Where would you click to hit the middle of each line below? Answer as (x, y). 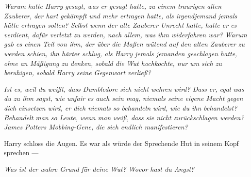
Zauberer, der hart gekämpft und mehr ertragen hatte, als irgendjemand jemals (121, 15)
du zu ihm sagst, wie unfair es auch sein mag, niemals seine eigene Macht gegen (124, 98)
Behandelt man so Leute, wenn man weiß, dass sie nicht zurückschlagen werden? (124, 117)
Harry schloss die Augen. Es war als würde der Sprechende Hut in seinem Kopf (121, 143)
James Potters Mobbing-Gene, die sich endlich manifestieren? (96, 127)
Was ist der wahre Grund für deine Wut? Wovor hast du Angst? (99, 169)
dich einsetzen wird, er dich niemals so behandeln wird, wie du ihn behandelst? (121, 107)
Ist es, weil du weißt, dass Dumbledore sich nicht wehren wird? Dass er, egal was (124, 88)
